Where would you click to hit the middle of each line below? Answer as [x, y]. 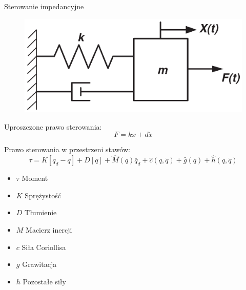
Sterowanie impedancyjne [44, 6]
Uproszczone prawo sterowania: [53, 126]
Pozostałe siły [44, 281]
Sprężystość [43, 195]
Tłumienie [41, 212]
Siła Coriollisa [44, 247]
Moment [35, 178]
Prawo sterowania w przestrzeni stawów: [67, 149]
